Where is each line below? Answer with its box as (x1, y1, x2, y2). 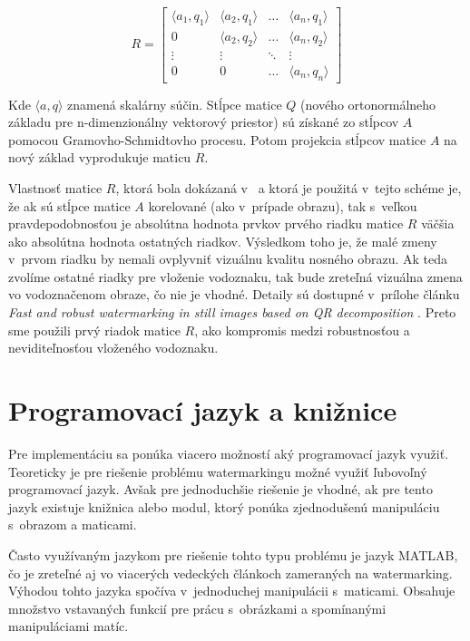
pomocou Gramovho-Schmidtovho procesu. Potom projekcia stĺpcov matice (8, 130, 426, 149)
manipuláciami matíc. (8, 617, 129, 636)
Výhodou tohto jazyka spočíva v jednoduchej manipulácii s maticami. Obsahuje (8, 581, 455, 600)
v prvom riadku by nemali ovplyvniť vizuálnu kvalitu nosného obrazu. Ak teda (8, 249, 448, 268)
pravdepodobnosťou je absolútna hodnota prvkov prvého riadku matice (8, 214, 404, 233)
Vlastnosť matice (8, 178, 103, 197)
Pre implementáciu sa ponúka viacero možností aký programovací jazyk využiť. (8, 443, 449, 462)
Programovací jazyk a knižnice (8, 392, 397, 429)
